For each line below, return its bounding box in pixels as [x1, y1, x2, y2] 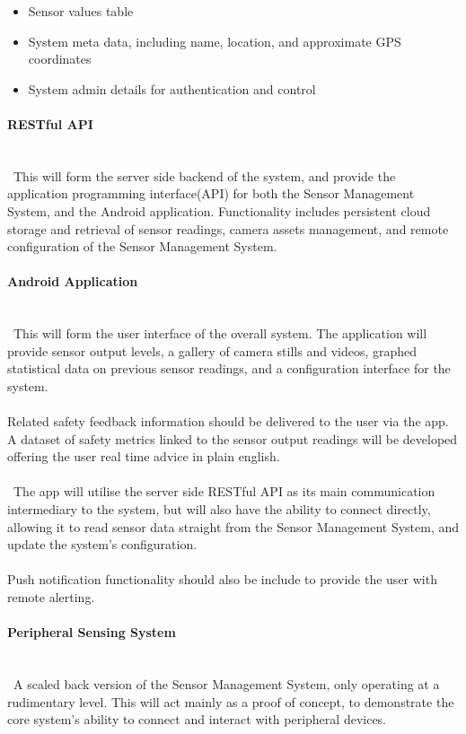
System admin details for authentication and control [28, 79, 316, 98]
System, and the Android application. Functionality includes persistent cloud [7, 201, 431, 220]
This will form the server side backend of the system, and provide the [13, 166, 396, 185]
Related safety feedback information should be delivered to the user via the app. [7, 412, 449, 431]
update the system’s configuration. [7, 535, 198, 554]
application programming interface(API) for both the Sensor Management [7, 184, 415, 203]
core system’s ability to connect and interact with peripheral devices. [7, 710, 387, 729]
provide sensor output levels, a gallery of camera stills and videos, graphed [7, 341, 418, 360]
